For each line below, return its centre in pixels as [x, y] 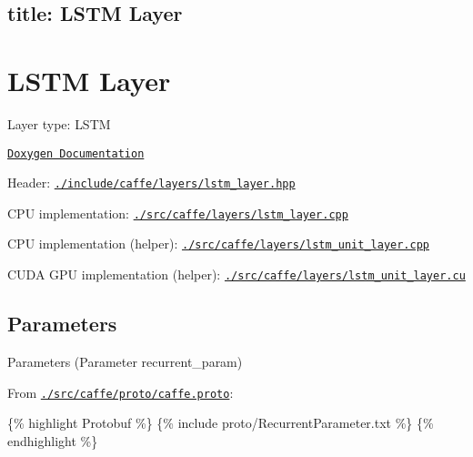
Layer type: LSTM [59, 123]
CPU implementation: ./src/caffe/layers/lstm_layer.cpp [178, 213]
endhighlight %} [53, 440]
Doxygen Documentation [76, 153]
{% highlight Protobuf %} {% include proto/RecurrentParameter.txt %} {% [221, 423]
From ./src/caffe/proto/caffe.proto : [121, 392]
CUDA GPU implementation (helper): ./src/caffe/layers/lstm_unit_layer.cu [236, 274]
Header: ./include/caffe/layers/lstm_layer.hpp [151, 183]
